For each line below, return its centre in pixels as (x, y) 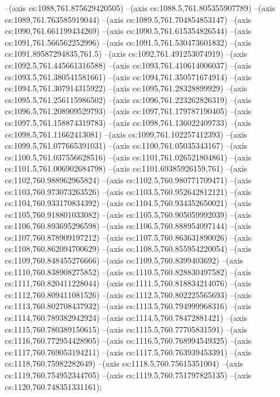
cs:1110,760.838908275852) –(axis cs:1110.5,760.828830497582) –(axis (128, 271)
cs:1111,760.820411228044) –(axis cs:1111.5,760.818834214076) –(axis (128, 283)
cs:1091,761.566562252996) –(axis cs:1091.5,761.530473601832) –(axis (128, 42)
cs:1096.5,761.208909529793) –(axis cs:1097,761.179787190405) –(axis (128, 111)
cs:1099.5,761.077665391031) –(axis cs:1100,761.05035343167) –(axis (126, 146)
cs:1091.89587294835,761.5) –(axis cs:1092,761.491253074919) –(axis (126, 54)
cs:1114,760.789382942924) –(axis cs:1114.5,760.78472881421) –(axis (126, 318)
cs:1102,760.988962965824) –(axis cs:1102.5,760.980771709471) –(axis (128, 179)
